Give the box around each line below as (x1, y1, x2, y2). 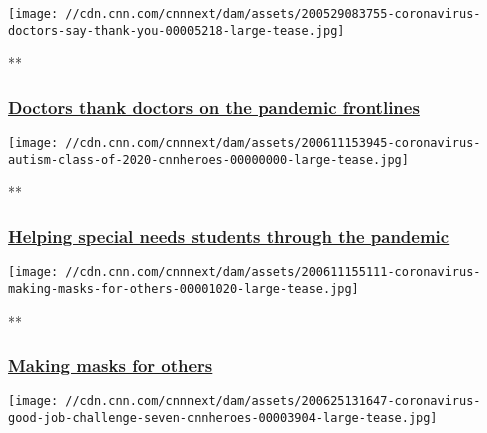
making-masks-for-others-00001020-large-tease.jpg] (8, 281, 359, 296)
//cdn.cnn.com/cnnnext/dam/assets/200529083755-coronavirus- (65, 7, 481, 21)
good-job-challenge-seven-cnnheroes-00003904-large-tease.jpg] (8, 411, 438, 426)
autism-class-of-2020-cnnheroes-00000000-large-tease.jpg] (8, 152, 409, 167)
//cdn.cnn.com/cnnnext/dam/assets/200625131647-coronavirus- (65, 394, 481, 409)
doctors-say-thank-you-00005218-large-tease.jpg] (8, 23, 345, 38)
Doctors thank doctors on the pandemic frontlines (8, 94, 420, 119)
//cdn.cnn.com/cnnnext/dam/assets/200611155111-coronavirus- (65, 265, 481, 280)
